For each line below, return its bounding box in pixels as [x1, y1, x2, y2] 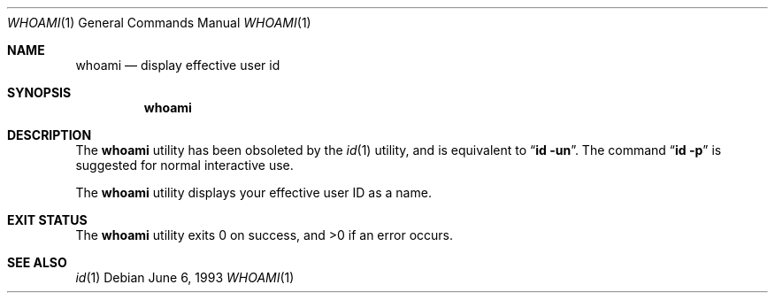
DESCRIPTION [7, 127, 92, 142]
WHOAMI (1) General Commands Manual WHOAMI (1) [7, 15, 311, 30]
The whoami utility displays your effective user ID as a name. [75, 185, 432, 200]
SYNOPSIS [7, 85, 72, 100]
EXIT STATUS [7, 212, 88, 227]
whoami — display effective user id [75, 58, 280, 73]
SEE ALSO [7, 255, 67, 270]
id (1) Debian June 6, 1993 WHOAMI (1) [75, 270, 295, 285]
